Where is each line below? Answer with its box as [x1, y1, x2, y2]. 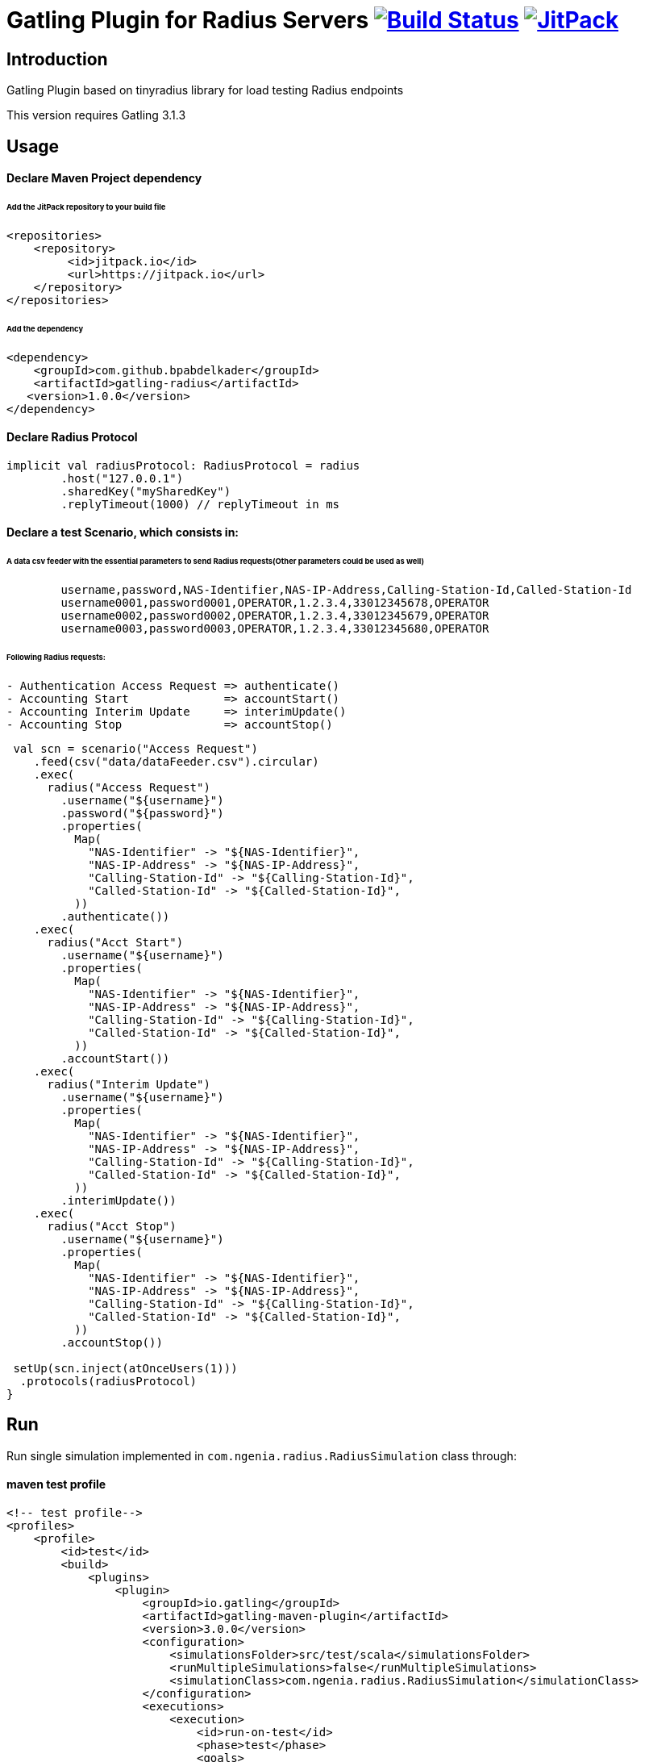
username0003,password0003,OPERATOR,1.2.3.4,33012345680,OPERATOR [60, 622, 489, 636]
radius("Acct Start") [47, 935, 184, 949]
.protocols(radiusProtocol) [19, 1374, 198, 1388]
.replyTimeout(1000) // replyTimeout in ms [60, 497, 340, 511]
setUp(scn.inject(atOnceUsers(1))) [13, 1361, 238, 1375]
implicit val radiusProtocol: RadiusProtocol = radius [6, 458, 360, 472]
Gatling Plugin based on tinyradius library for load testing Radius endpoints [6, 83, 404, 98]
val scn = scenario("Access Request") [13, 741, 258, 755]
